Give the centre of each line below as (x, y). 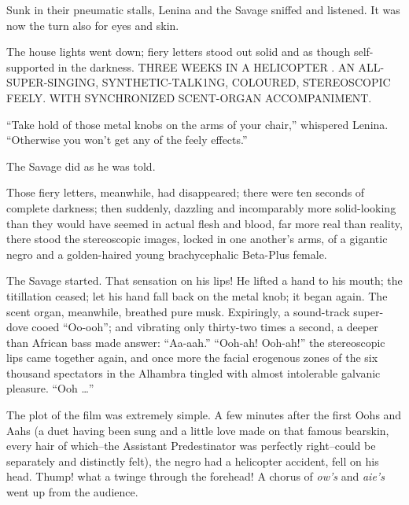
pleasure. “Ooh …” (50, 388)
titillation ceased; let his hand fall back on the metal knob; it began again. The (197, 295)
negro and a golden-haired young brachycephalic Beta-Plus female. (167, 254)
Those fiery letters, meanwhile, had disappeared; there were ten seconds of (186, 192)
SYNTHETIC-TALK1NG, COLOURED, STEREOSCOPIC (246, 82)
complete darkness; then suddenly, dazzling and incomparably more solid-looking (201, 207)
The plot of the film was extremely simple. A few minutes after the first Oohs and (204, 415)
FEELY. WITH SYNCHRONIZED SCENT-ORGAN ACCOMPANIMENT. (189, 97)
